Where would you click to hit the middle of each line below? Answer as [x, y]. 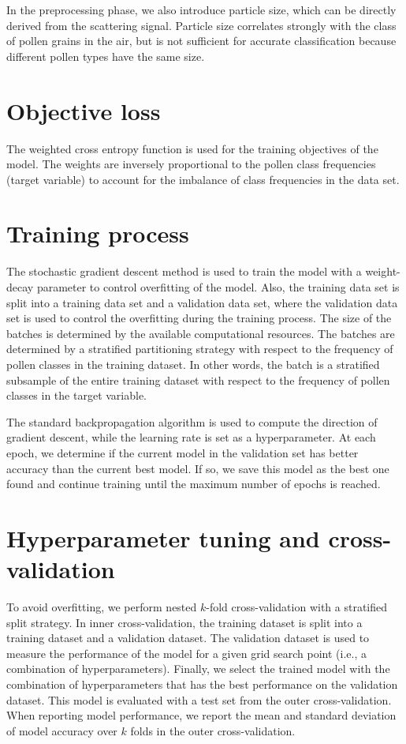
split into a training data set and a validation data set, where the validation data [202, 302]
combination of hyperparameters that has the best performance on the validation [202, 684]
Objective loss [84, 110]
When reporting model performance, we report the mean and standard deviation [201, 715]
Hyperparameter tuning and [163, 537]
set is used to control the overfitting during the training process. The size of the [199, 318]
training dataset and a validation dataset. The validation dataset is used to [188, 638]
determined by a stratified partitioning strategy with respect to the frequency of [200, 349]
